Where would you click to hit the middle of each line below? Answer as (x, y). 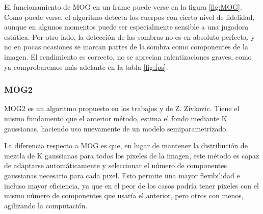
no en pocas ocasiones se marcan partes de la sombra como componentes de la (126, 47)
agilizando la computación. (46, 205)
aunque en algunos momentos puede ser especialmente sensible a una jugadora (126, 27)
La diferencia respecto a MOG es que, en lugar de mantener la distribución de (126, 145)
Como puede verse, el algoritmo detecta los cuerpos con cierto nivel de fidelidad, (129, 17)
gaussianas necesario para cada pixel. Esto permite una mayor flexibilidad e (122, 175)
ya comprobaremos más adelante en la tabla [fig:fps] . (86, 66)
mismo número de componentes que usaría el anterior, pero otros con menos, (124, 195)
